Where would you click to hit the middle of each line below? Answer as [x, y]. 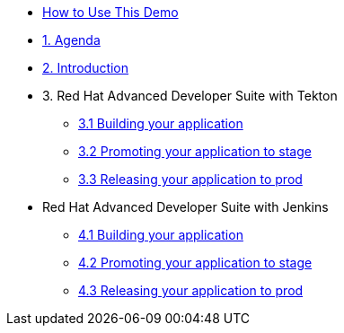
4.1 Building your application [161, 235]
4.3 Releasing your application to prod [191, 290]
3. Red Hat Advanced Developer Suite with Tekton [190, 96]
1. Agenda [71, 40]
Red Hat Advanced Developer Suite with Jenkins [185, 207]
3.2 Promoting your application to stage [195, 151]
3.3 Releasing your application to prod [190, 179]
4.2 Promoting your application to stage [195, 263]
